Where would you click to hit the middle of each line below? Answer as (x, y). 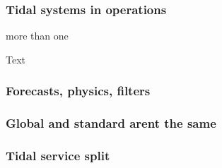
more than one (37, 36)
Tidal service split (58, 156)
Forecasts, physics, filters (78, 91)
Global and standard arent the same (111, 123)
